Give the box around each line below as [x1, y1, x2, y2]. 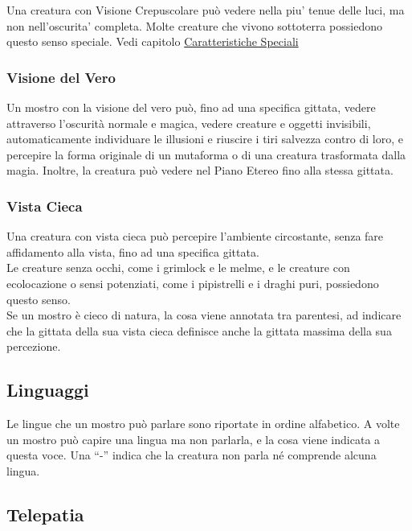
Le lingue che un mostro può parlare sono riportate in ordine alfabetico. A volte [6, 415, 400, 432]
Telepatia [6, 501, 84, 526]
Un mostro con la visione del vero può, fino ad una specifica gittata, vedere [6, 99, 376, 115]
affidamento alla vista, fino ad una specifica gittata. [6, 243, 259, 260]
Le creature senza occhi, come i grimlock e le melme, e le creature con [6, 259, 350, 276]
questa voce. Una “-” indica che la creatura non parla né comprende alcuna [6, 447, 377, 463]
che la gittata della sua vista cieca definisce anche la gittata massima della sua [6, 322, 392, 339]
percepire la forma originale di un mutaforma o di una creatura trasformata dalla [6, 146, 406, 163]
